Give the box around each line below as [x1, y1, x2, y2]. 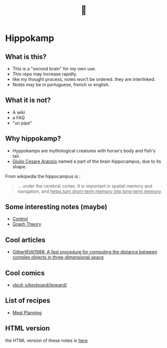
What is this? [5, 52, 47, 61]
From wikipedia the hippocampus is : [5, 173, 81, 179]
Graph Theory [12, 221, 41, 227]
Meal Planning [12, 310, 42, 316]
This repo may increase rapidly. [12, 71, 77, 77]
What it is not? [5, 96, 51, 104]
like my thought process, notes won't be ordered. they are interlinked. [12, 76, 156, 82]
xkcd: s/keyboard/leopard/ [12, 282, 67, 288]
